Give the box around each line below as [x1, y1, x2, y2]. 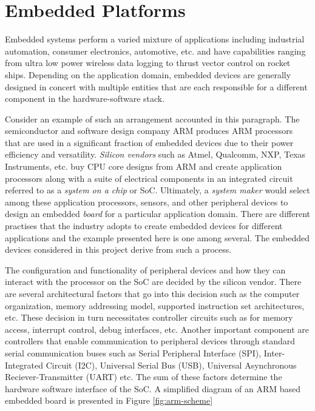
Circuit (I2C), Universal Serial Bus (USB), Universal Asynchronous [46, 358, 297, 371]
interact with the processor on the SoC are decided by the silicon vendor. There [5, 275, 302, 288]
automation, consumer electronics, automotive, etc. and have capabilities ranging [5, 44, 306, 57]
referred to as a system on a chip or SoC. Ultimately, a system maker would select [5, 184, 310, 196]
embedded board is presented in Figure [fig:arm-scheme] [5, 394, 213, 407]
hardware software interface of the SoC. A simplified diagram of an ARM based [5, 382, 301, 395]
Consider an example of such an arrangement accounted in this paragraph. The [5, 112, 300, 125]
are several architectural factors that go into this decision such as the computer [5, 287, 300, 299]
